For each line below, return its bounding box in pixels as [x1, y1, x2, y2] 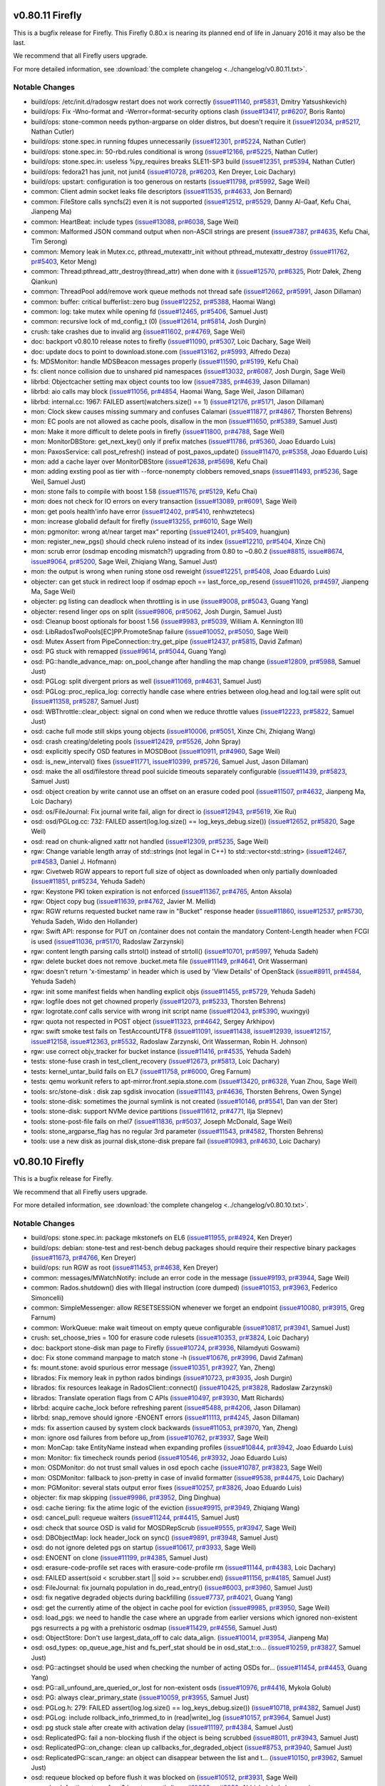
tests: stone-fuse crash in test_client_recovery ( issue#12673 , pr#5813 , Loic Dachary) [31, 1057, 280, 1066]
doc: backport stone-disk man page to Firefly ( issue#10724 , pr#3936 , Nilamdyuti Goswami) [31, 1343, 300, 1352]
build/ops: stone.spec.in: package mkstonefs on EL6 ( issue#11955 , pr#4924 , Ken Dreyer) [31, 1233, 292, 1242]
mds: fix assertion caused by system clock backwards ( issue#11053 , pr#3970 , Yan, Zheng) [31, 1423, 299, 1432]
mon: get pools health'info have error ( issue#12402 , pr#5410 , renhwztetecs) [31, 507, 255, 516]
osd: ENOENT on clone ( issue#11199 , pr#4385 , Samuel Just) [31, 1553, 208, 1562]
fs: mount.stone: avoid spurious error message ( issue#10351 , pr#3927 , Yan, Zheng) [31, 1363, 276, 1372]
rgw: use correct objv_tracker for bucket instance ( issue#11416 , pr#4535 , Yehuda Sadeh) [31, 1047, 292, 1055]
